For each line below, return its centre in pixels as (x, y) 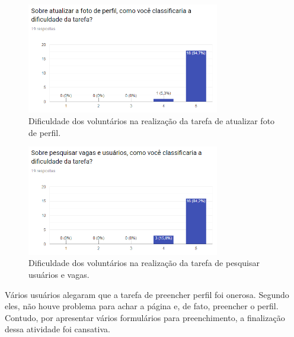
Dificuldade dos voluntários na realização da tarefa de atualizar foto (152, 121)
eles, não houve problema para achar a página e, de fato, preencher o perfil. (142, 306)
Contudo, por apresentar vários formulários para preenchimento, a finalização (145, 317)
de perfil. (45, 132)
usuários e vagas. (59, 274)
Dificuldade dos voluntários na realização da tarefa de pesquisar (144, 263)
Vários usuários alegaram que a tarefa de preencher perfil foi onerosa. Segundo (147, 294)
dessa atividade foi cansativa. (57, 329)
